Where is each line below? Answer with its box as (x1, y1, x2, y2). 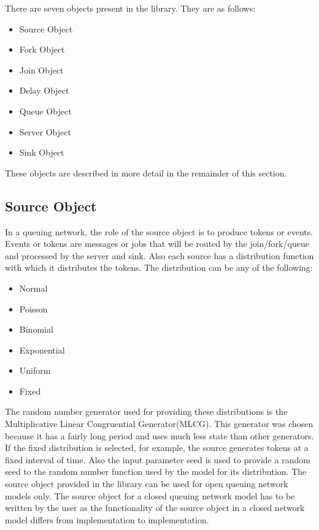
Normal (19, 281, 48, 294)
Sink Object (19, 146, 64, 159)
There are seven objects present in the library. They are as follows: (5, 2, 256, 14)
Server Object (19, 125, 71, 138)
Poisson (19, 302, 48, 315)
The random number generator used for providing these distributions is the (5, 405, 288, 418)
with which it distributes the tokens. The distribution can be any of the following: (5, 261, 313, 274)
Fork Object (19, 43, 65, 56)
